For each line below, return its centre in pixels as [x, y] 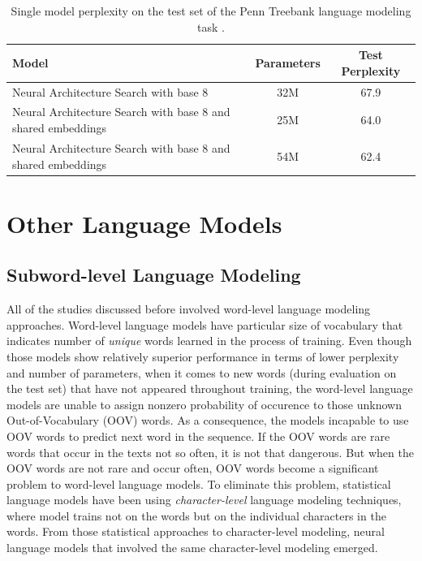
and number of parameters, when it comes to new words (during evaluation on [202, 372]
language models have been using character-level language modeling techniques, [204, 500]
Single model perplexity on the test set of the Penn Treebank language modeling [211, 11]
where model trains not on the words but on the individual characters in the [196, 515]
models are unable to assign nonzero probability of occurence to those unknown [204, 404]
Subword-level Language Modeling [154, 275]
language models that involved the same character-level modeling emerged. [192, 548]
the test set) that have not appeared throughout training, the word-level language [210, 388]
